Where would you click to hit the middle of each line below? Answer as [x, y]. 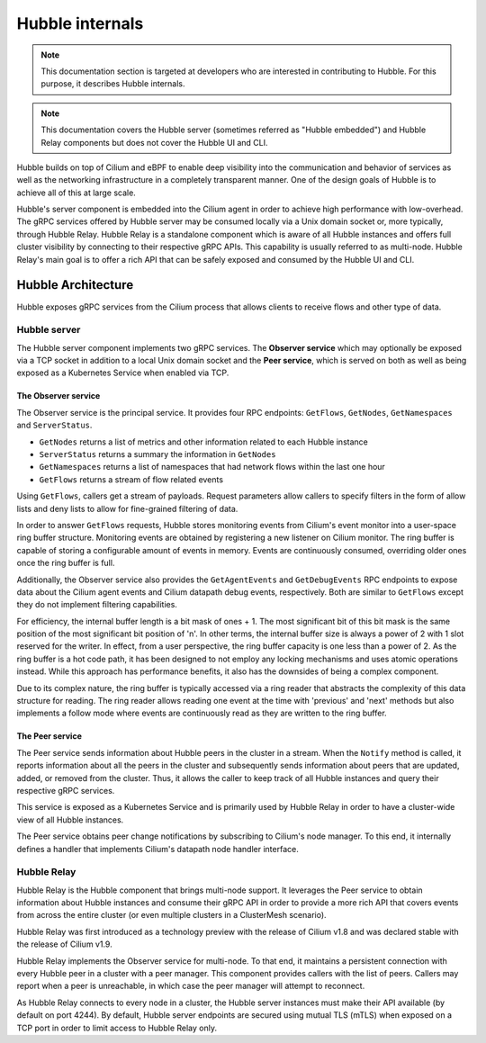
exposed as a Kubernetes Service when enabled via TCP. [123, 373]
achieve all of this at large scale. [76, 193]
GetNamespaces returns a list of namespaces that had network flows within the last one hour [212, 467]
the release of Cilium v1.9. [64, 944]
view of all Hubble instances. [70, 820]
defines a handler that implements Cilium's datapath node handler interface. [157, 849]
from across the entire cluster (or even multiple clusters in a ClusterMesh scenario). [172, 915]
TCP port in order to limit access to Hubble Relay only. [117, 1028]
